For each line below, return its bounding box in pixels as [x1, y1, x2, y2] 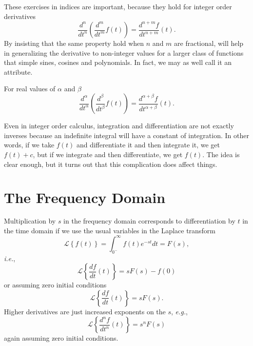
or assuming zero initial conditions [4, 280, 107, 290]
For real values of [4, 83, 56, 93]
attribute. [4, 66, 33, 77]
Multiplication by [4, 216, 56, 226]
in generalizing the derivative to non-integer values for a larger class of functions [4, 47, 244, 58]
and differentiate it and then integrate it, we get [76, 140, 220, 150]
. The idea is [202, 149, 240, 159]
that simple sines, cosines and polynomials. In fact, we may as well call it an [4, 57, 232, 67]
